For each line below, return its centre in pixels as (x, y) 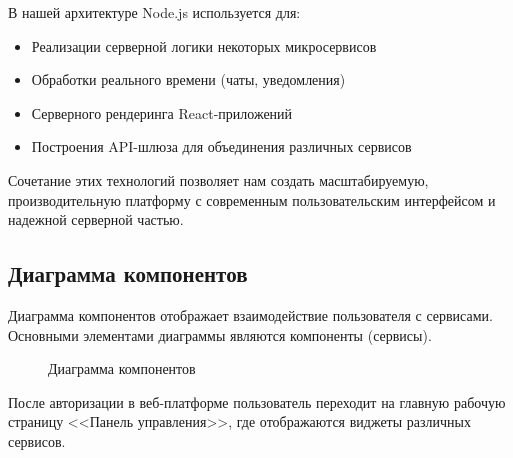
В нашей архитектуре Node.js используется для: (154, 12)
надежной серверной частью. (96, 219)
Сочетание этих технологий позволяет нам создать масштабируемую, (218, 179)
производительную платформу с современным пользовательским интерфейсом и (252, 199)
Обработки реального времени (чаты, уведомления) (188, 79)
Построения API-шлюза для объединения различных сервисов (221, 146)
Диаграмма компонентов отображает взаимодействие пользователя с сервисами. (250, 314)
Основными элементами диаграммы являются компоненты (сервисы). (220, 334)
